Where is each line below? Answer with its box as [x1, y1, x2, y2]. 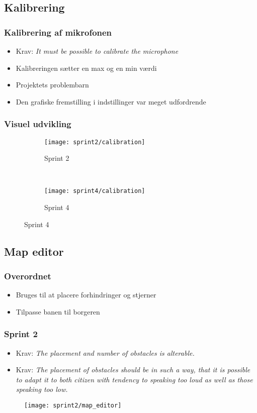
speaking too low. [16, 384, 68, 394]
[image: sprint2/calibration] [44, 138, 145, 146]
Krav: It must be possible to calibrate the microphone [16, 46, 179, 56]
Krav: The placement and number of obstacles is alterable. [16, 347, 195, 358]
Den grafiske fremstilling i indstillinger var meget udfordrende [16, 96, 206, 107]
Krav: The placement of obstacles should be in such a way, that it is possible [16, 364, 250, 375]
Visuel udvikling [4, 118, 71, 130]
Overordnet [4, 269, 51, 282]
